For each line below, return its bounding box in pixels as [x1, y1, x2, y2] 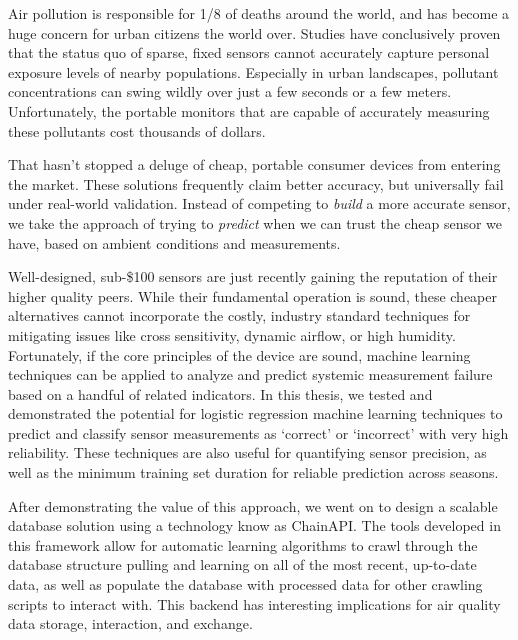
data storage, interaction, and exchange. [8, 613, 253, 634]
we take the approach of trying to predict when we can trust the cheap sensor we [8, 212, 503, 233]
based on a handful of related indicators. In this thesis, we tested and [8, 383, 433, 404]
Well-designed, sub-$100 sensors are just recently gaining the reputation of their [8, 266, 498, 287]
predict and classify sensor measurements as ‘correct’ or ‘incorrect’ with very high [8, 422, 509, 443]
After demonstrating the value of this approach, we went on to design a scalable [8, 495, 498, 516]
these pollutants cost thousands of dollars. [8, 120, 266, 141]
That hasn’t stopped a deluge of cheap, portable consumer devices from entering [8, 154, 501, 175]
